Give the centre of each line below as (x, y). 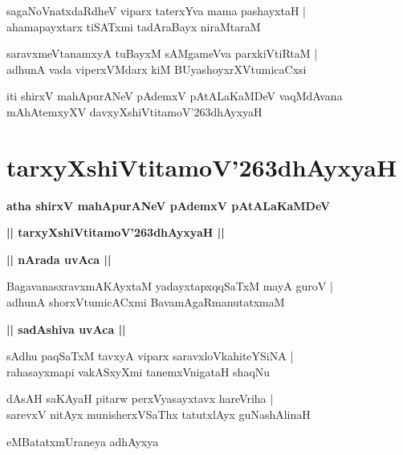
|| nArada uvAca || (59, 259)
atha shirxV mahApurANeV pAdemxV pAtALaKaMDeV (169, 205)
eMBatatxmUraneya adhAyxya (83, 441)
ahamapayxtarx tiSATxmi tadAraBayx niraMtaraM (134, 26)
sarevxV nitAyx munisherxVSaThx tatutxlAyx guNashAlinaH (159, 414)
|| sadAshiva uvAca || (66, 329)
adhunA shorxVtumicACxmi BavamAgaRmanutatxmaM (146, 302)
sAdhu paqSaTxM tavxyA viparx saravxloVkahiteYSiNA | (150, 356)
